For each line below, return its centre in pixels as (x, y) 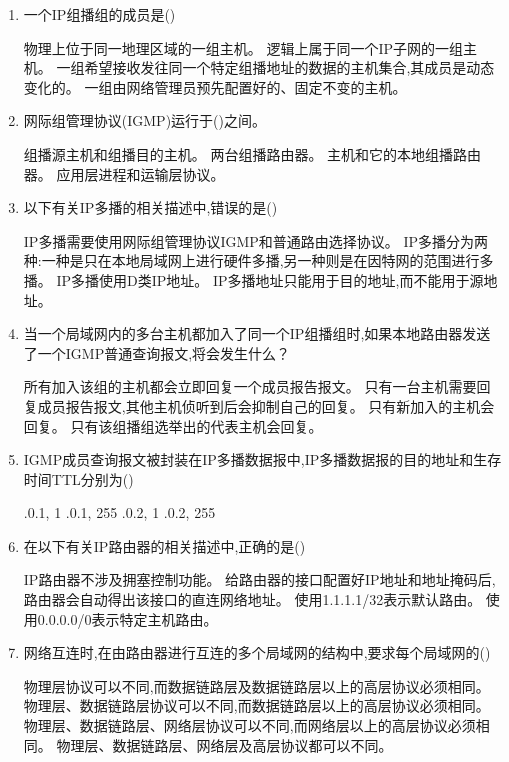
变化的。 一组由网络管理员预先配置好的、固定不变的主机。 (215, 86)
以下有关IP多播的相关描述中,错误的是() (150, 207)
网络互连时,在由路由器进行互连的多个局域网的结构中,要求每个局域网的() (257, 652)
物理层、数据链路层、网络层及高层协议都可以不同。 (224, 744)
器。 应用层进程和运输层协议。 (124, 173)
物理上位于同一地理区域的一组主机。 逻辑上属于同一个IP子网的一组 (243, 47)
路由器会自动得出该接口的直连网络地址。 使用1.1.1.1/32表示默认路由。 (252, 599)
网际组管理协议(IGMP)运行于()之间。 (144, 120)
